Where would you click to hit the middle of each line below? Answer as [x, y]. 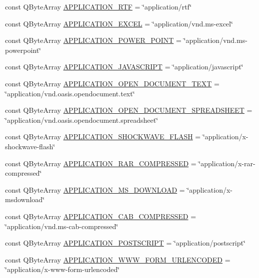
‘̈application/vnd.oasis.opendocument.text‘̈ [70, 93]
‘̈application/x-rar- [227, 163]
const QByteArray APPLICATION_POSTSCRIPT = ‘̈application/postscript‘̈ [125, 243]
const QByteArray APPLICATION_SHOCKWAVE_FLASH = [103, 137]
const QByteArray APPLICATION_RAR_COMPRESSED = [101, 163]
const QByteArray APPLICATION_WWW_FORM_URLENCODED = [118, 259]
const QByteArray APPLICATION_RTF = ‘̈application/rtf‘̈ [98, 6]
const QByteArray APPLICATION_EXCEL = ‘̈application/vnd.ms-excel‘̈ [119, 23]
